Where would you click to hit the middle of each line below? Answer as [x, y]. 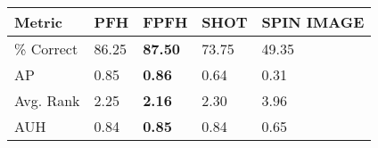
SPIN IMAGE [313, 22]
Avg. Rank [47, 100]
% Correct [46, 49]
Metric [38, 22]
